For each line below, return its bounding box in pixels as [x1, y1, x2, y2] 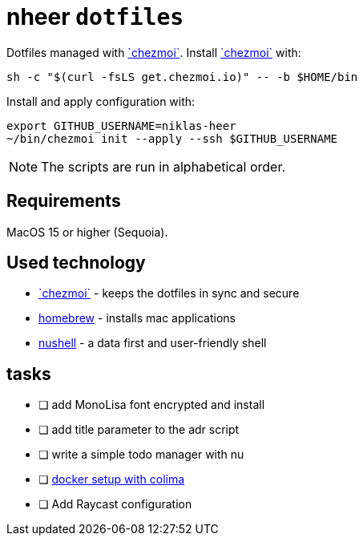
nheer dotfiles [6, 3, 184, 30]
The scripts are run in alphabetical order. [41, 158, 286, 175]
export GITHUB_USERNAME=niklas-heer [6, 119, 236, 132]
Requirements [6, 191, 121, 212]
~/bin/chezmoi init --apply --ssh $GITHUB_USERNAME [6, 131, 338, 145]
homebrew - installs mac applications [38, 311, 236, 326]
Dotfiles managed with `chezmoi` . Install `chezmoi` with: [6, 45, 301, 59]
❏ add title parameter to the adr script [38, 423, 240, 437]
